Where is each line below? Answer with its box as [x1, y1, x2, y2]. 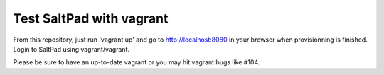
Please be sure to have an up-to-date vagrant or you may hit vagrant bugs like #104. [13, 58, 260, 67]
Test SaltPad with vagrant [13, 11, 169, 26]
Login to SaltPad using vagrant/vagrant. [13, 45, 129, 53]
